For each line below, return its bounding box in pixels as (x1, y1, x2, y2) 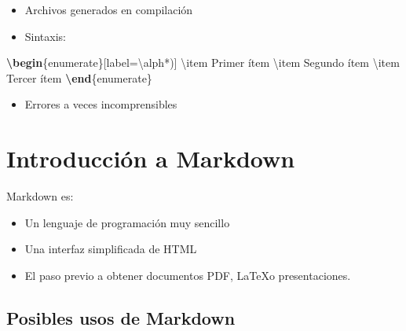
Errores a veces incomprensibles (24, 96, 177, 112)
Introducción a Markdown (6, 142, 295, 175)
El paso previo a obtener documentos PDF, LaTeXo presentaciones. (24, 267, 351, 283)
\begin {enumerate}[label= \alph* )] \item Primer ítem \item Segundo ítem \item (6, 54, 400, 71)
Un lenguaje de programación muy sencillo (24, 214, 230, 230)
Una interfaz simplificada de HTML (24, 241, 197, 257)
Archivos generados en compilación (24, 2, 193, 17)
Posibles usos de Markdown (6, 305, 236, 329)
